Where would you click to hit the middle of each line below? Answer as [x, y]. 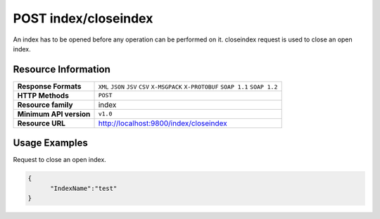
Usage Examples [50, 143]
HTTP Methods [43, 95]
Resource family [45, 104]
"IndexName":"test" [84, 188]
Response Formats [49, 86]
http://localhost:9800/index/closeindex [163, 123]
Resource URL [42, 123]
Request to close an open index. [60, 160]
